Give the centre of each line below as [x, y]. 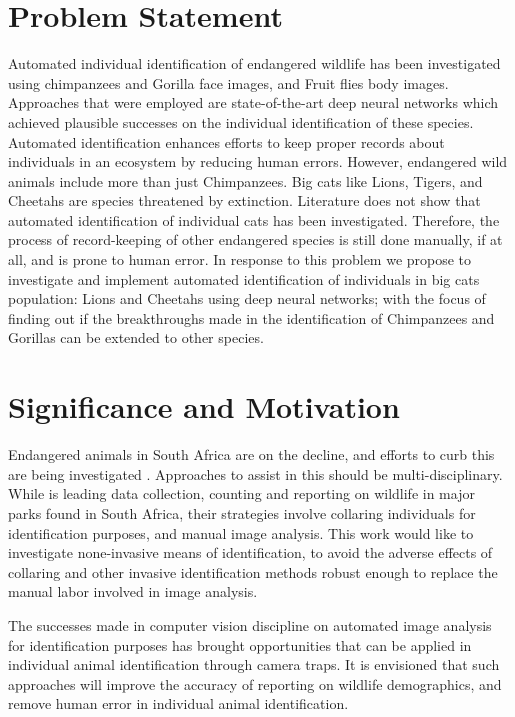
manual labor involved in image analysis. [133, 591]
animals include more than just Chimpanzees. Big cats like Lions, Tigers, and [245, 180]
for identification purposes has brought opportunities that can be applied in [240, 644]
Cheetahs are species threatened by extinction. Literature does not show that [244, 200]
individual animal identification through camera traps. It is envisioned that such [254, 664]
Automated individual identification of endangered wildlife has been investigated [254, 63]
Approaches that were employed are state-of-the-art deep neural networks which [253, 102]
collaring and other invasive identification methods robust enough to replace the [253, 571]
